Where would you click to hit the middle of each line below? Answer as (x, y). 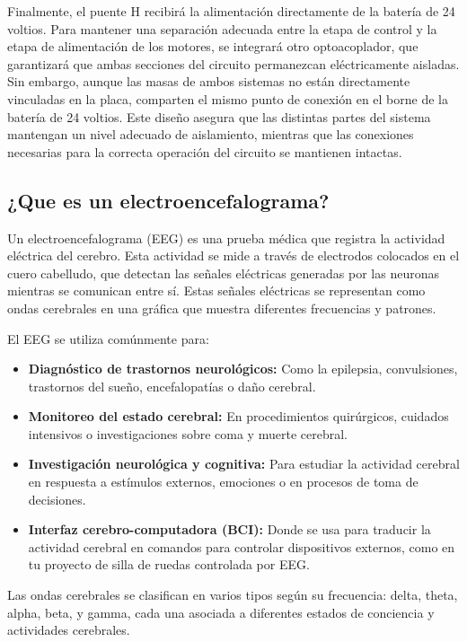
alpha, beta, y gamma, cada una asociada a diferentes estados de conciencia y (221, 612)
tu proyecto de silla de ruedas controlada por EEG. (169, 564)
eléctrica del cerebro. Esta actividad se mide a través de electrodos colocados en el (233, 255)
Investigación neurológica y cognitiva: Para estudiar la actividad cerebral (244, 464)
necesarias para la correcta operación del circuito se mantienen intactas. (205, 151)
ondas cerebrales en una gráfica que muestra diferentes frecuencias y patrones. (222, 308)
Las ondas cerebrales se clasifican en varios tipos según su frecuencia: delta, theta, (233, 595)
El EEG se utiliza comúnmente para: (108, 338)
